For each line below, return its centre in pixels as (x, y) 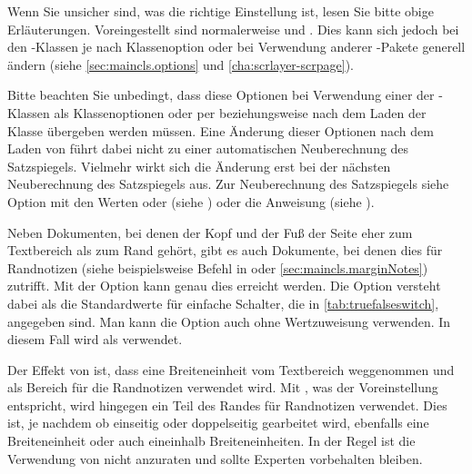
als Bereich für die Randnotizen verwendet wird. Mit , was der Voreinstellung (223, 387)
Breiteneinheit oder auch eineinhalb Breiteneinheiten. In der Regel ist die (211, 441)
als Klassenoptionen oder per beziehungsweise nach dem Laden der (240, 112)
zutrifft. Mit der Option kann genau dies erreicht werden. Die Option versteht (224, 286)
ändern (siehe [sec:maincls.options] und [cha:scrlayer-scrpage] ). (181, 64)
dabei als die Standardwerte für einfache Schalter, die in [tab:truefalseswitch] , (223, 303)
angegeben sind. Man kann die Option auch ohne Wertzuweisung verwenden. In (229, 321)
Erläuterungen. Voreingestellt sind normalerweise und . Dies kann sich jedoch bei (233, 29)
